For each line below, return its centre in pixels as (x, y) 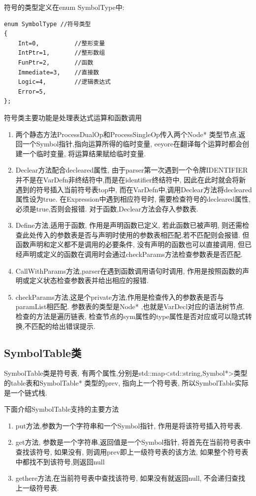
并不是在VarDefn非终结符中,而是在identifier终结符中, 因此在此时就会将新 (131, 179)
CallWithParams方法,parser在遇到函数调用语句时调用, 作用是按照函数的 (129, 270)
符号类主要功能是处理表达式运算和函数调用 (73, 117)
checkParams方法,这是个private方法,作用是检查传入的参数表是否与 (120, 297)
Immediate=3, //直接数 (59, 72)
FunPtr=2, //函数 (56, 62)
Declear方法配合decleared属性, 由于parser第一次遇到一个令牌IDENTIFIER (132, 170)
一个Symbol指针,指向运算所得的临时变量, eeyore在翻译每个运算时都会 (132, 144)
